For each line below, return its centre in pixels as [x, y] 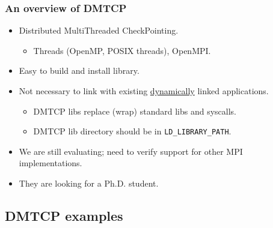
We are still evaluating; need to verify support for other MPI [131, 151]
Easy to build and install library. [79, 70]
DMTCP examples [64, 216]
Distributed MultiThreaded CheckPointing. [99, 30]
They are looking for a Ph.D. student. [89, 183]
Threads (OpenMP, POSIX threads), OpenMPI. [122, 50]
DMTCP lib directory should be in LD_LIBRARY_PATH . [132, 131]
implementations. [51, 163]
